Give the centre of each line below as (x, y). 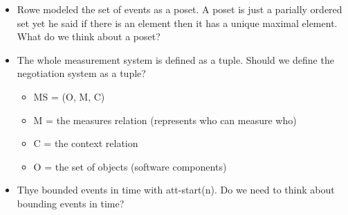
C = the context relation (86, 143)
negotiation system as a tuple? (81, 73)
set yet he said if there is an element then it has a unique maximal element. (177, 23)
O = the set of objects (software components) (130, 166)
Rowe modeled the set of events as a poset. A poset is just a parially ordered (180, 9)
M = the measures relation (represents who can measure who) (165, 120)
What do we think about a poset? (89, 36)
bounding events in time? (71, 203)
